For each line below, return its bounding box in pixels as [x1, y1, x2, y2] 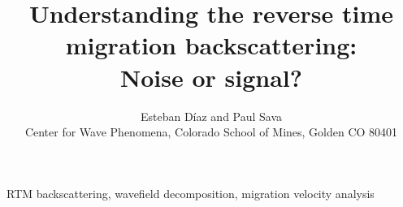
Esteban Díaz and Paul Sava [140, 107, 283, 124]
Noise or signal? [120, 60, 302, 93]
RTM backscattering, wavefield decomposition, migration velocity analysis [6, 184, 375, 201]
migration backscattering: [65, 28, 357, 62]
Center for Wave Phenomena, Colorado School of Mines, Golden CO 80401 [24, 123, 398, 140]
